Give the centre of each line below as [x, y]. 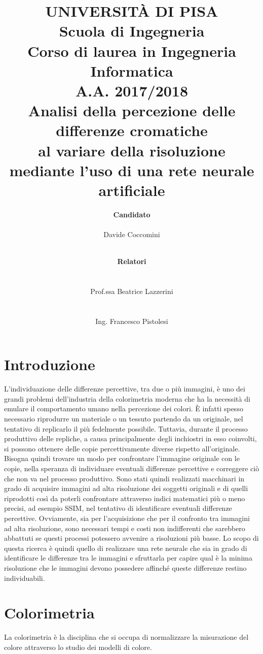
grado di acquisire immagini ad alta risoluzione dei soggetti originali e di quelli [126, 488]
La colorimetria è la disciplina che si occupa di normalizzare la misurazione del [126, 637]
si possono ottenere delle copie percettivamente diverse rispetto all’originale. [122, 448]
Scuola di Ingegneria [132, 31]
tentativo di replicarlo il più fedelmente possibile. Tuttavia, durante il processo [126, 428]
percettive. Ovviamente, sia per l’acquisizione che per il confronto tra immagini [127, 518]
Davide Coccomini [132, 234]
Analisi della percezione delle [132, 110]
